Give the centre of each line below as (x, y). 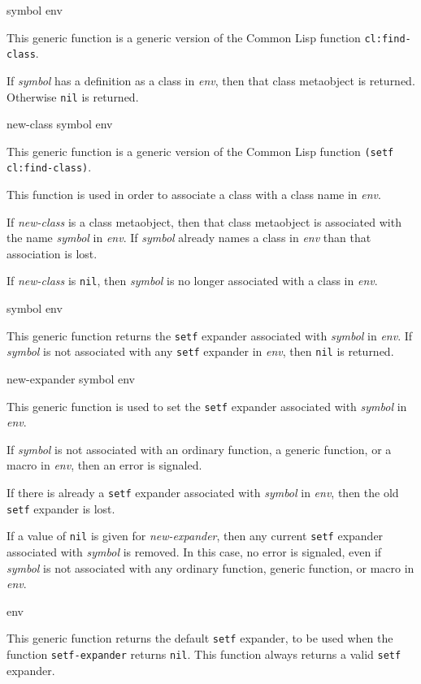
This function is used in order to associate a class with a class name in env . (194, 195)
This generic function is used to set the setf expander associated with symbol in (207, 406)
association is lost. (52, 253)
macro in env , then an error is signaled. (104, 465)
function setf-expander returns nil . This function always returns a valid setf (204, 654)
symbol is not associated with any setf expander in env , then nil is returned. (200, 351)
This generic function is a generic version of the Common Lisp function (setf (200, 151)
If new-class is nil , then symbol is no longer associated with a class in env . (192, 281)
